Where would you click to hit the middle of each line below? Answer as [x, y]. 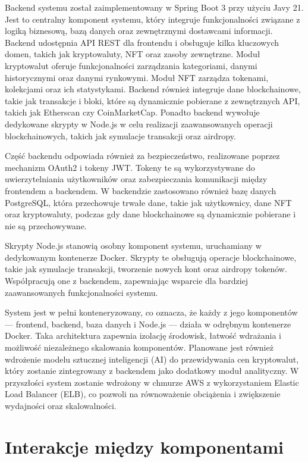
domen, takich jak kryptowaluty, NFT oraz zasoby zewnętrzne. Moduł [133, 54]
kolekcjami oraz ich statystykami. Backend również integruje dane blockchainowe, [153, 89]
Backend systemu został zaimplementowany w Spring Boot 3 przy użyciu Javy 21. [154, 7]
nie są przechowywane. [46, 225]
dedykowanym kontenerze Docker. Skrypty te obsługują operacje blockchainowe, [151, 257]
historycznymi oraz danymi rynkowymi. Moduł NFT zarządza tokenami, [137, 77]
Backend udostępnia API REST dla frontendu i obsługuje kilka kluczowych [142, 42]
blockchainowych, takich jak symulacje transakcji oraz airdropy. [120, 135]
